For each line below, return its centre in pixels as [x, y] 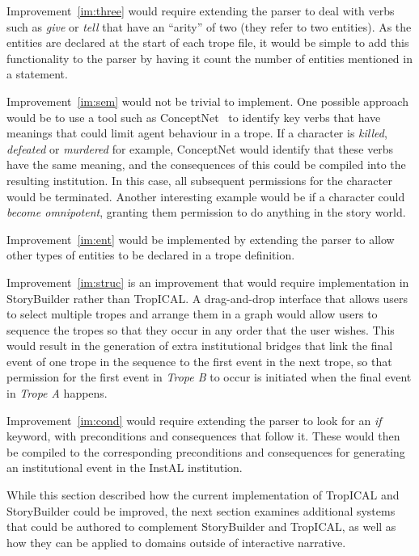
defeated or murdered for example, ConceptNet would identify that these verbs [200, 148]
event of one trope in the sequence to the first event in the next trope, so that [199, 361]
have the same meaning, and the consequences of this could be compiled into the [206, 164]
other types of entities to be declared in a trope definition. [151, 255]
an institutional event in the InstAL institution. [125, 468]
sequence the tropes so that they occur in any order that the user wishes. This [201, 329]
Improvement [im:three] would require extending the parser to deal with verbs [201, 11]
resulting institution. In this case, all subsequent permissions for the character [199, 180]
